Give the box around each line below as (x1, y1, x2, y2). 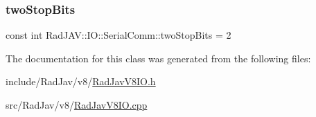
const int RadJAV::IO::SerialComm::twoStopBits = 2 (6, 28, 231, 42)
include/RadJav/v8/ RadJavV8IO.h (6, 74, 156, 89)
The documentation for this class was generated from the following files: (6, 51, 311, 65)
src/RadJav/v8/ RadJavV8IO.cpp (6, 98, 148, 111)
